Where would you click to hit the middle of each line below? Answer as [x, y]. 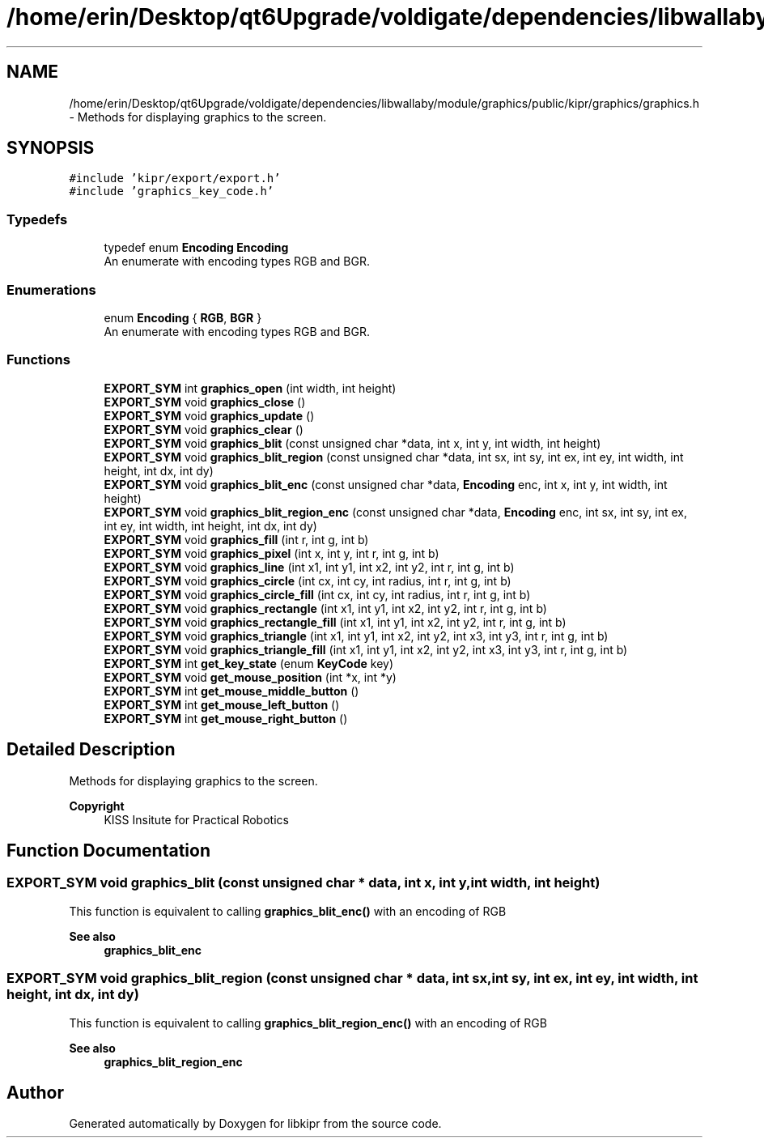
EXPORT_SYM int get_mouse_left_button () [222, 704]
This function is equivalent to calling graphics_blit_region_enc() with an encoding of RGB [308, 1023]
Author [35, 1092]
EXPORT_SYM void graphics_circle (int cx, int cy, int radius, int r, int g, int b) [308, 581]
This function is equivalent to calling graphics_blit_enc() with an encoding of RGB [288, 911]
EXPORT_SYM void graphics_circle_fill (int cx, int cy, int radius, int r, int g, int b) [317, 594]
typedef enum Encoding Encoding [196, 248]
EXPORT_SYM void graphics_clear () [204, 429]
